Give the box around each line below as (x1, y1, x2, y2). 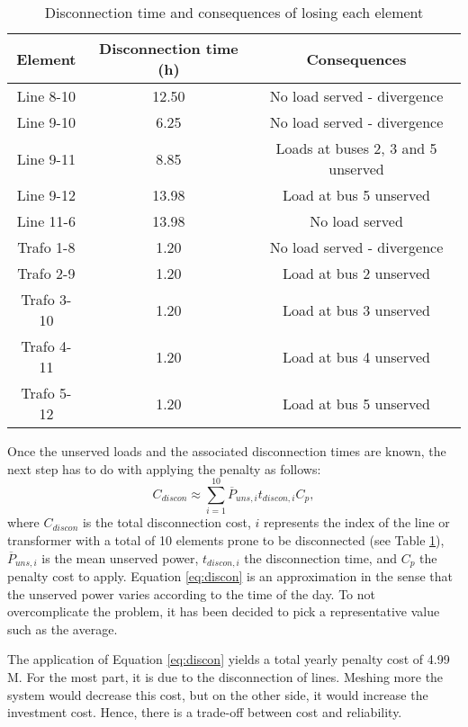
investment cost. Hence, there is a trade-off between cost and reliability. (7, 703, 402, 722)
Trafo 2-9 (17, 263, 76, 283)
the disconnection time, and (244, 548, 397, 567)
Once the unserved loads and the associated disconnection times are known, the (7, 442, 446, 460)
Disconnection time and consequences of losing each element (44, 2, 424, 22)
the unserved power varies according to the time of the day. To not (7, 584, 376, 603)
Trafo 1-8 (17, 237, 76, 257)
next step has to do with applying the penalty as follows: (7, 459, 321, 478)
